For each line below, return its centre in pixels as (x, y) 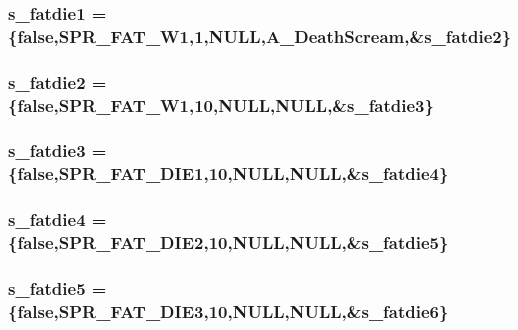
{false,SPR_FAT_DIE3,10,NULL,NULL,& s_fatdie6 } (228, 310)
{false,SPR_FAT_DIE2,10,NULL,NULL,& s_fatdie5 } (228, 242)
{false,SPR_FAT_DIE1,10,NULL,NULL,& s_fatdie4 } (228, 173)
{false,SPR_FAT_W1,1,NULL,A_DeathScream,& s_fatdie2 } (260, 35)
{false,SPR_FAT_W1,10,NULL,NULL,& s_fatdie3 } (221, 104)
